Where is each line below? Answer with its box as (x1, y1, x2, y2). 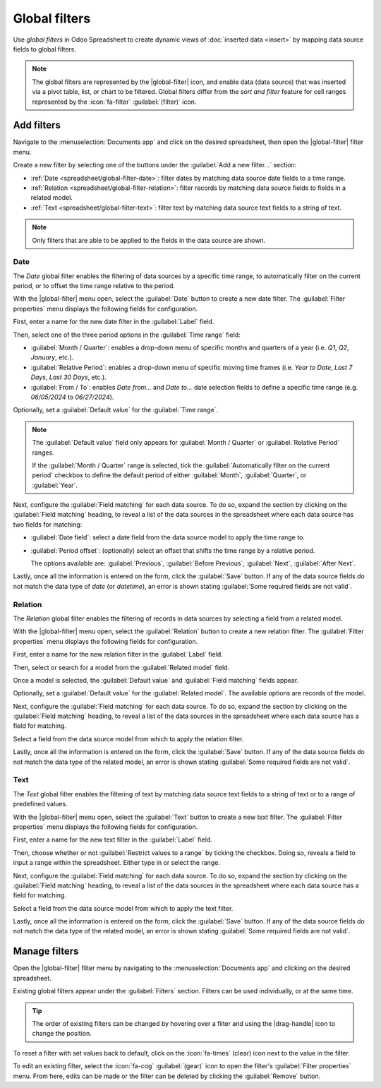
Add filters (13, 119, 61, 131)
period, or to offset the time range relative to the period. (13, 282, 176, 290)
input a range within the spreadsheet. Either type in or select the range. (13, 859, 220, 867)
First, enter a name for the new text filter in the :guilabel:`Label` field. (13, 835, 212, 844)
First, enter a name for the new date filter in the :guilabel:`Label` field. (13, 318, 214, 326)
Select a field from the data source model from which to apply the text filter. (13, 904, 234, 912)
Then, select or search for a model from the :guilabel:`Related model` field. (13, 663, 229, 671)
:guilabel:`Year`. (32, 481, 78, 489)
